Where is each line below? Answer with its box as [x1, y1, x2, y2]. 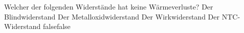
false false [42, 21, 71, 31]
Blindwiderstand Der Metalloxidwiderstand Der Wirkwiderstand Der [4, 11, 220, 21]
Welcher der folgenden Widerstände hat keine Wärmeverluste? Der [4, 1, 213, 11]
